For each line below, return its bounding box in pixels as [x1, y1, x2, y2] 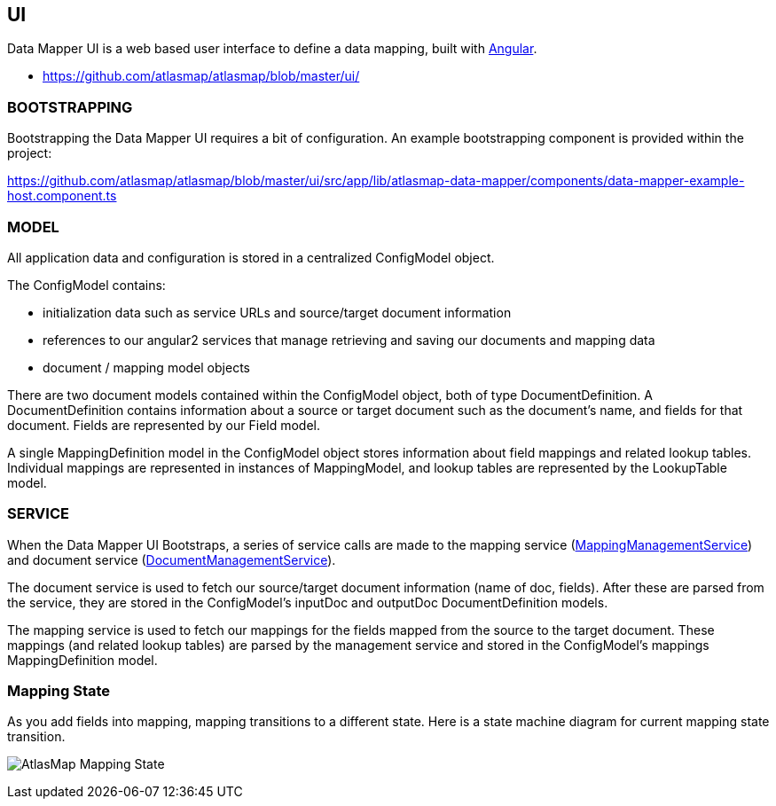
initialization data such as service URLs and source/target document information [43, 304, 512, 320]
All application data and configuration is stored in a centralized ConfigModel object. [7, 249, 495, 265]
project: [7, 145, 52, 161]
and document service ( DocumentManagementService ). [7, 552, 336, 567]
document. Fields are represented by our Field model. [7, 417, 321, 433]
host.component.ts [7, 188, 117, 204]
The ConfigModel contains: [7, 277, 166, 293]
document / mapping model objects [43, 359, 250, 375]
